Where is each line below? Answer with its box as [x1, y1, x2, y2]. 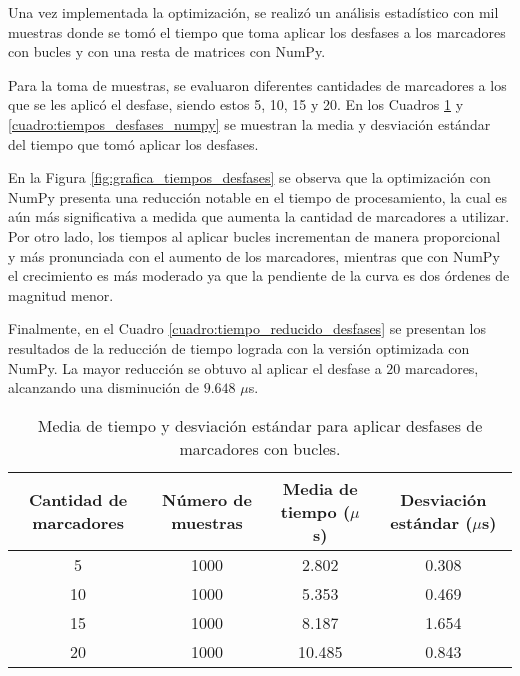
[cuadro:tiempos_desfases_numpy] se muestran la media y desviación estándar [8, 113, 491, 134]
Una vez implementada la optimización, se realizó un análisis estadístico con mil [8, 2, 499, 22]
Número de [162, 488, 253, 512]
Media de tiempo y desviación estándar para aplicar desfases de [37, 413, 483, 437]
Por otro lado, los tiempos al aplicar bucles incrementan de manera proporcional [8, 225, 501, 246]
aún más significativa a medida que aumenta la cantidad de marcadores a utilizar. [8, 206, 510, 227]
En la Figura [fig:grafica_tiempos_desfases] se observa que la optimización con [8, 167, 491, 188]
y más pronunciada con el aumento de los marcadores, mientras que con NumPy [8, 245, 500, 266]
